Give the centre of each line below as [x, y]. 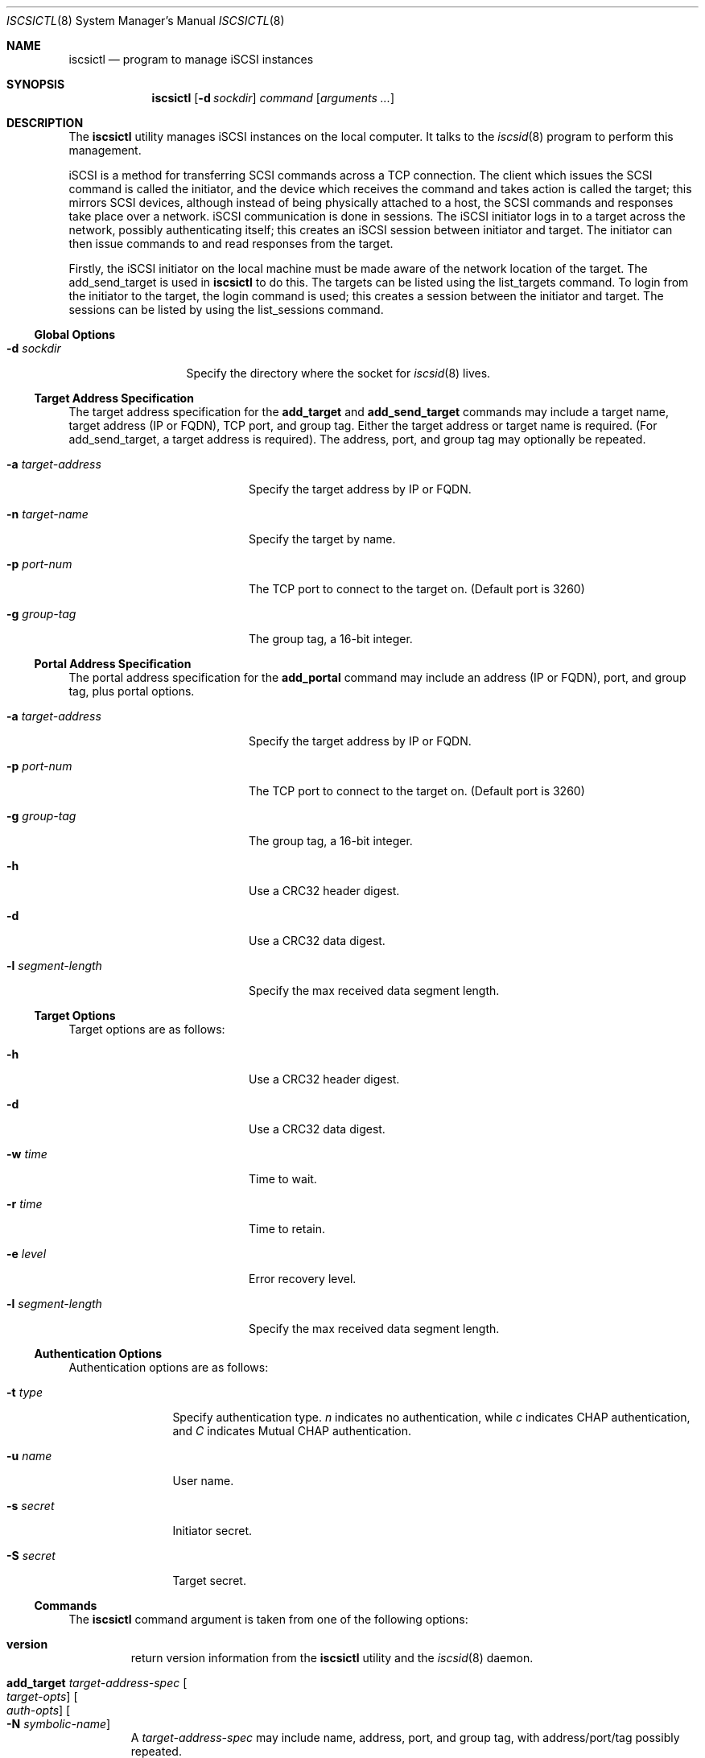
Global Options [75, 334]
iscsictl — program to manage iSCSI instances [191, 59]
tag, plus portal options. [132, 691]
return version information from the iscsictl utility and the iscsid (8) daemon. [332, 1658]
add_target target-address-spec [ [97, 1683]
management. [105, 150]
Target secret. [209, 1581]
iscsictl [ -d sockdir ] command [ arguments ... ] [273, 98]
